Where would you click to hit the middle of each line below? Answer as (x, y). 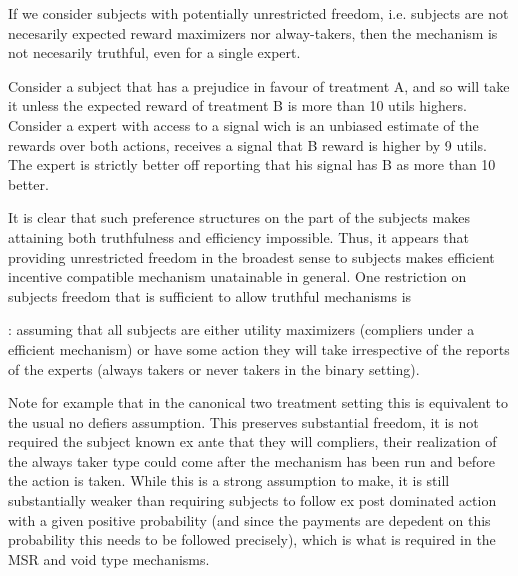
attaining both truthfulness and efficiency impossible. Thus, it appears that (239, 236)
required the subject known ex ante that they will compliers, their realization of (252, 441)
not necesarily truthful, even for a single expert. (154, 52)
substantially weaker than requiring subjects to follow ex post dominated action (252, 500)
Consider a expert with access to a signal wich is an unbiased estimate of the (243, 124)
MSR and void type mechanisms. (109, 558)
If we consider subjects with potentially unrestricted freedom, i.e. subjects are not (258, 13)
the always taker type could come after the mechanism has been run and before (251, 460)
